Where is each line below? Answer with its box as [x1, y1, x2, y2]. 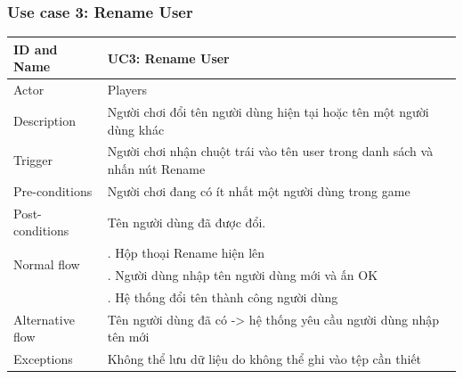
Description [13, 111, 76, 129]
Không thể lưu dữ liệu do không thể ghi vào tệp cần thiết [107, 350, 422, 368]
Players [107, 80, 147, 99]
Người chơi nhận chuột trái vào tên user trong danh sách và [107, 142, 434, 161]
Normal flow [13, 254, 80, 273]
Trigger [13, 151, 53, 169]
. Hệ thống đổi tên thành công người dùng [107, 287, 338, 306]
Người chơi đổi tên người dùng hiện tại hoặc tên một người [107, 103, 429, 120]
